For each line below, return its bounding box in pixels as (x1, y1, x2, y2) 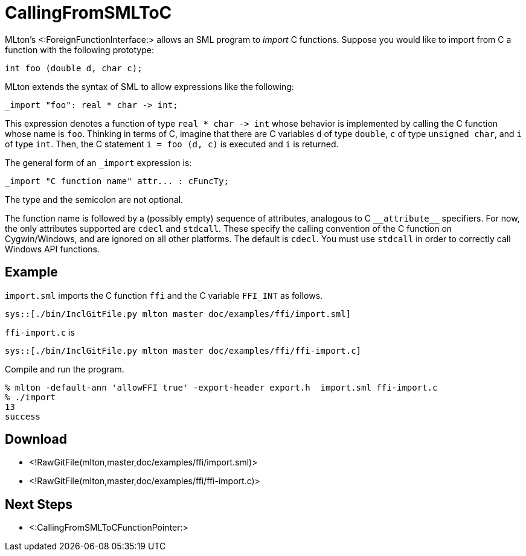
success (5, 411, 41, 421)
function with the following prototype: (5, 44, 154, 55)
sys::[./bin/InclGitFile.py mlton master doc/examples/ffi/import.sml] (5, 308, 351, 319)
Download (5, 432, 67, 447)
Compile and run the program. (5, 363, 124, 374)
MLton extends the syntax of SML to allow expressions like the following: (5, 81, 294, 92)
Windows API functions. (5, 243, 100, 254)
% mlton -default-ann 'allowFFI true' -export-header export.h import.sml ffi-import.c (5, 382, 438, 392)
